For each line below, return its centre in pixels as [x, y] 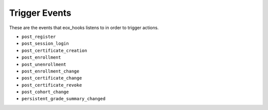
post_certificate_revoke [52, 85]
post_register [39, 37]
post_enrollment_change [50, 71]
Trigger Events [40, 13]
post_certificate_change [52, 78]
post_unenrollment [44, 64]
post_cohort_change [45, 92]
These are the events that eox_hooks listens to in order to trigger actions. [84, 28]
